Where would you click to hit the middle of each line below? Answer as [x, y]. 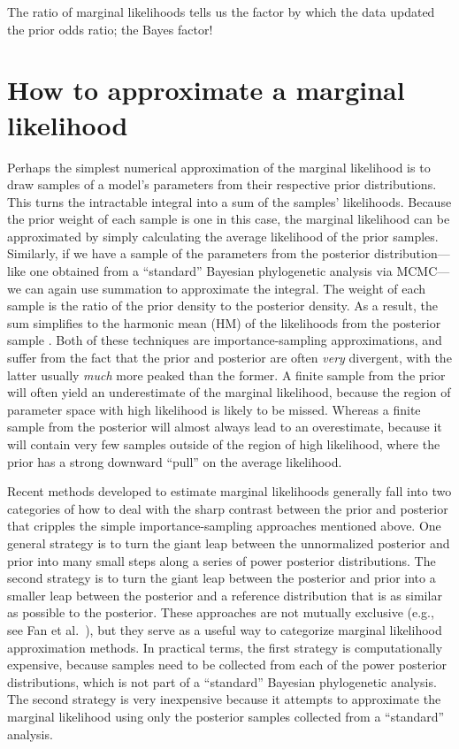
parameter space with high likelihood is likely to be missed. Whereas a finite [214, 409]
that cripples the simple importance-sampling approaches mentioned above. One [224, 526]
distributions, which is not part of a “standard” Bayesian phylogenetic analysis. [222, 681]
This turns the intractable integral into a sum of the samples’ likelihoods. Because [229, 201]
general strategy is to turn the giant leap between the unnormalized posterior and [229, 543]
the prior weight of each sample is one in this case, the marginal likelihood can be [229, 219]
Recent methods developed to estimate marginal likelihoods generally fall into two [229, 491]
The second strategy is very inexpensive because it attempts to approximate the [224, 699]
